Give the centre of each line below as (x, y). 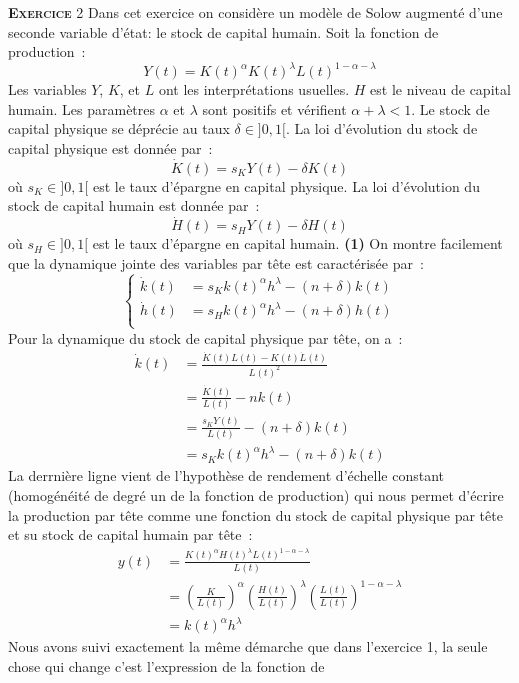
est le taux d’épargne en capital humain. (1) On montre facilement (297, 243)
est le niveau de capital (440, 89)
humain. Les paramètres (82, 108)
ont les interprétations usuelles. (254, 89)
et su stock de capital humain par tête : (130, 534)
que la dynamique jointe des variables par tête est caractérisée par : (216, 262)
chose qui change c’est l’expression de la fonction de (166, 665)
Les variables (47, 89)
